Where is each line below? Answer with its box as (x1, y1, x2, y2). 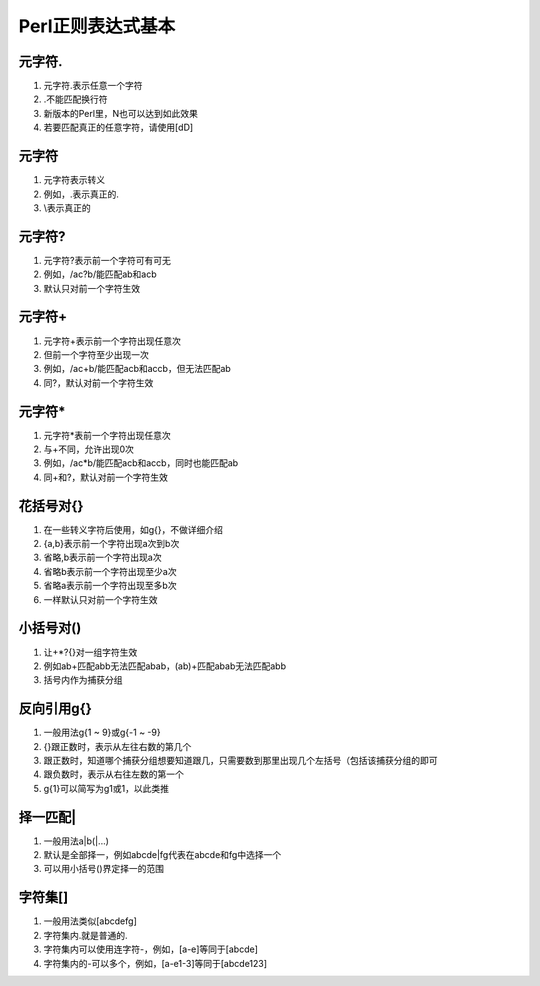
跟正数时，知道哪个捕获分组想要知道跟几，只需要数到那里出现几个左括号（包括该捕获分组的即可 (43, 755, 438, 766)
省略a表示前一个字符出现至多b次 (43, 580, 177, 592)
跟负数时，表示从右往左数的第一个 (43, 768, 184, 780)
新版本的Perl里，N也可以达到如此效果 (43, 107, 199, 119)
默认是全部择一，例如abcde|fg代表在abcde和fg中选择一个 (43, 849, 282, 861)
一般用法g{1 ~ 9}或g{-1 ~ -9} (43, 726, 161, 739)
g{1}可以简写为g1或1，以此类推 (43, 782, 170, 794)
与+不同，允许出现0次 (43, 443, 135, 455)
